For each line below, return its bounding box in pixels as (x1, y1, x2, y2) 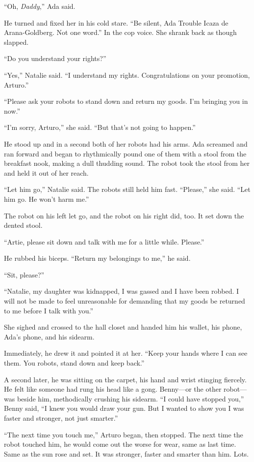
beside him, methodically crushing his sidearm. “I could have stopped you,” (17, 393, 244, 403)
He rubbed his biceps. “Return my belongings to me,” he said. (4, 253, 191, 263)
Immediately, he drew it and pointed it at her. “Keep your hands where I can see (4, 348, 248, 358)
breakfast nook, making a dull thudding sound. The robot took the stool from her (4, 158, 250, 168)
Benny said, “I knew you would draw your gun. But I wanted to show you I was (4, 403, 244, 413)
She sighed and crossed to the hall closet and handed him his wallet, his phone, (4, 322, 242, 332)
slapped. (4, 36, 29, 47)
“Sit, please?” (4, 269, 45, 279)
